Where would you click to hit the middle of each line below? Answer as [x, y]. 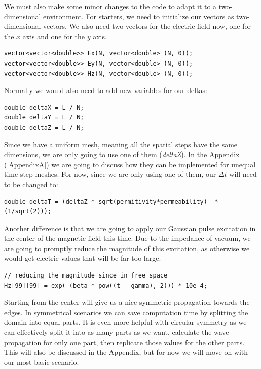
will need [243, 174]
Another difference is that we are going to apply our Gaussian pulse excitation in [130, 228]
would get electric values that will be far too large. [83, 258]
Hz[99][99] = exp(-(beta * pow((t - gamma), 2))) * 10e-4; [106, 285]
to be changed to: [31, 184]
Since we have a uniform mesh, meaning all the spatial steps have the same [121, 144]
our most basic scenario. [42, 362]
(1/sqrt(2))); [28, 212]
